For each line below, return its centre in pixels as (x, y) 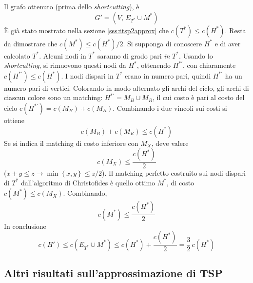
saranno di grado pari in (134, 55)
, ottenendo (154, 65)
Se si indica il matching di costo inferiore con (71, 143)
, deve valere (170, 143)
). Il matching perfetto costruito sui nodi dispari (174, 173)
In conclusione (25, 226)
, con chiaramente (209, 65)
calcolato (17, 55)
